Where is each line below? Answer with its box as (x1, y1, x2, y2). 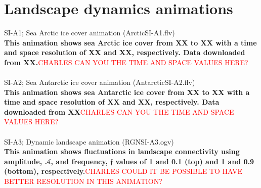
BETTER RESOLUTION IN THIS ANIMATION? (4, 176, 162, 186)
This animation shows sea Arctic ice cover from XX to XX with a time (4, 37, 257, 48)
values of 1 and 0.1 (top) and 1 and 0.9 (115, 156, 254, 166)
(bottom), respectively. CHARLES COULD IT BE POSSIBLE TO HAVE (4, 166, 243, 176)
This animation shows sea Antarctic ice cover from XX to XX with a (4, 86, 250, 97)
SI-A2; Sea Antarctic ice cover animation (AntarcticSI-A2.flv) (4, 77, 195, 87)
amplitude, (4, 156, 42, 166)
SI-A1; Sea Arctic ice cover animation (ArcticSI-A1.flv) (4, 27, 175, 38)
